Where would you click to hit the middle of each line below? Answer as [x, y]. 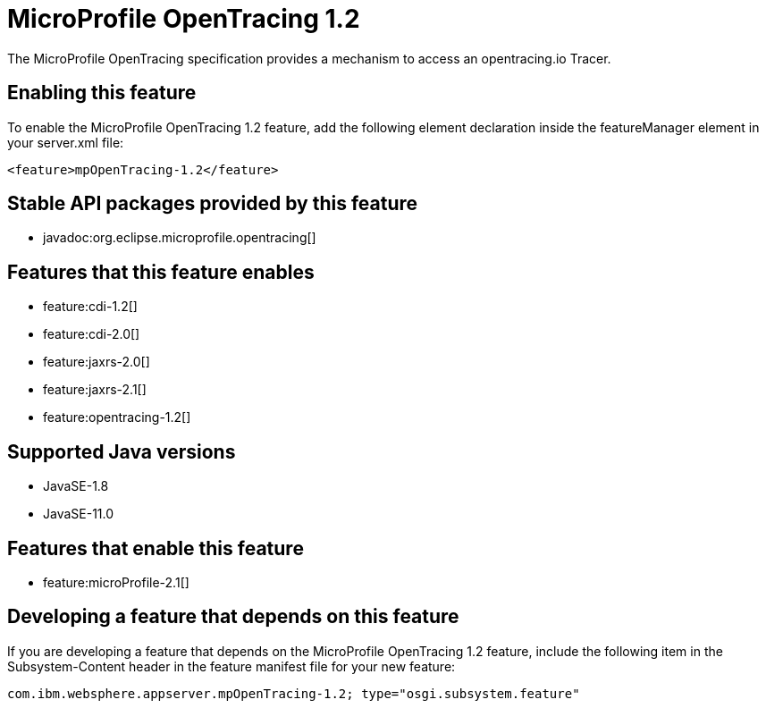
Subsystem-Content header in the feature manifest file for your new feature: [231, 666]
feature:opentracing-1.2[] [117, 417]
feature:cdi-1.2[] [90, 307]
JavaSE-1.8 [76, 486]
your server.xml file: [66, 142]
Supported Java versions [122, 451]
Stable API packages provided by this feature [213, 204]
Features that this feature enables [161, 272]
